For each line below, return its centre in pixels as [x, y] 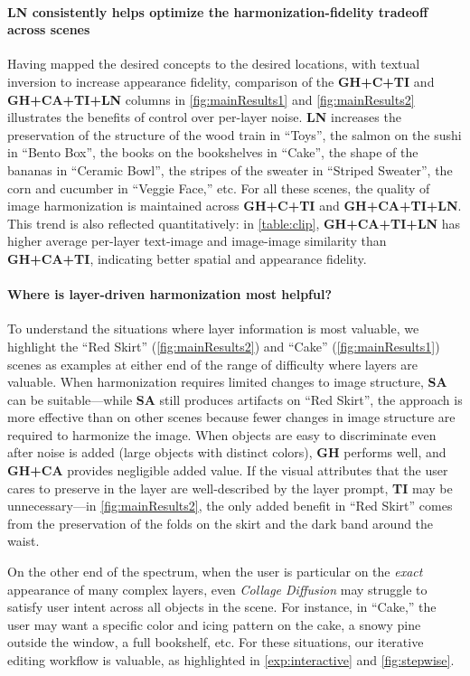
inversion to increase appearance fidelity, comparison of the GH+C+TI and [221, 81]
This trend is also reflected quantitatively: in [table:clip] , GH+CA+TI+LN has [234, 223]
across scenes [49, 29]
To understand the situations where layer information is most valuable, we [213, 329]
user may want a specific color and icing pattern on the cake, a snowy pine [214, 624]
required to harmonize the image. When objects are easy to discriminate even [222, 434]
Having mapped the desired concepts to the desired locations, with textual [214, 64]
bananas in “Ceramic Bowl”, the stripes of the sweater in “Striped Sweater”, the [230, 169]
